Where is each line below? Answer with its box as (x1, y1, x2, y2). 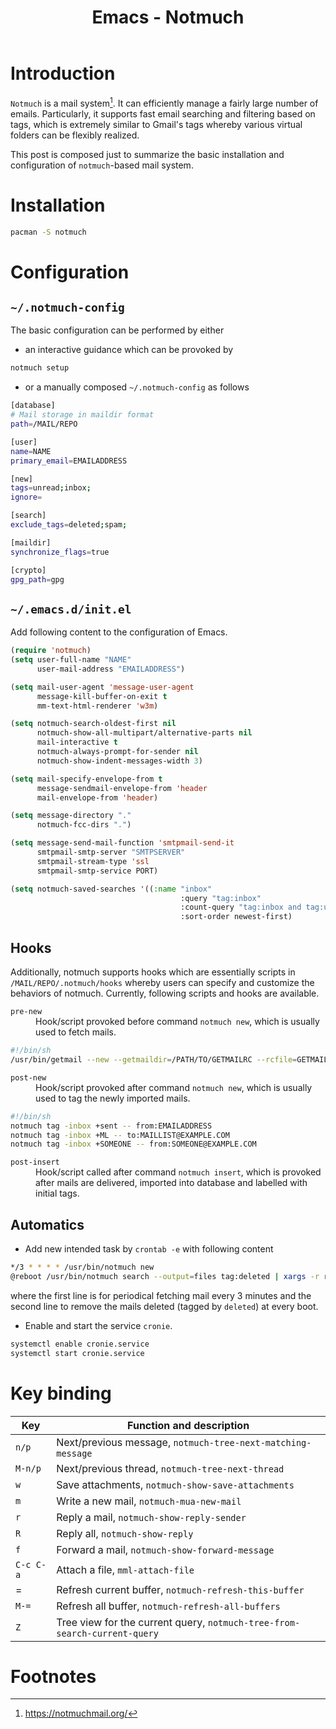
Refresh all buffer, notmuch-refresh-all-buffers (56, 1599, 281, 1613)
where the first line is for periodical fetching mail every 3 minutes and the (10, 1289, 312, 1301)
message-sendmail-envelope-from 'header (36, 783, 208, 793)
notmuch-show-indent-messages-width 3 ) (36, 756, 203, 766)
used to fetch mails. (35, 1026, 117, 1038)
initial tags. (35, 1187, 80, 1200)
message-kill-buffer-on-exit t (36, 691, 168, 701)
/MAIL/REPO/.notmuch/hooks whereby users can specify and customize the (10, 977, 315, 989)
